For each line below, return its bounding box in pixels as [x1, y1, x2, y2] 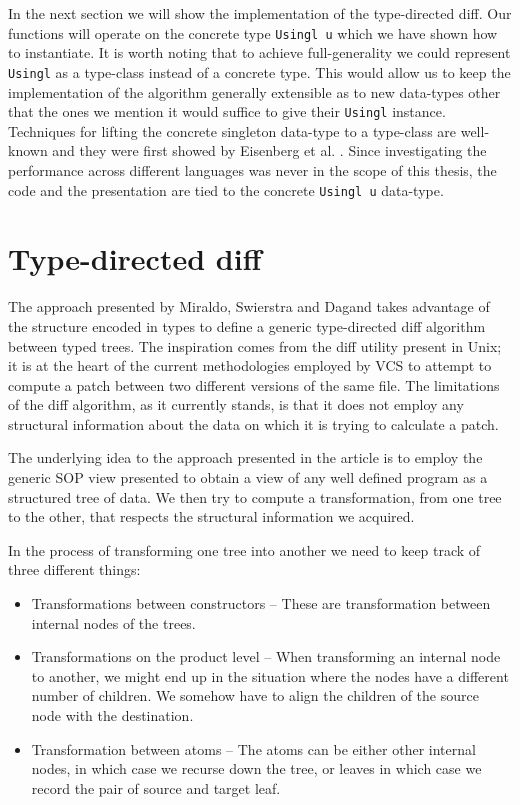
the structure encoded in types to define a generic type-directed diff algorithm [8, 315, 486, 336]
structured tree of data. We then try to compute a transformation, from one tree [8, 486, 502, 507]
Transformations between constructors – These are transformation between [31, 593, 491, 614]
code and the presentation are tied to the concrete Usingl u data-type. [8, 179, 444, 200]
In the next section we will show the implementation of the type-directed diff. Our [8, 3, 512, 23]
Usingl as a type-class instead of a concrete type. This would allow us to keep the [8, 61, 511, 82]
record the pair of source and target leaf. [31, 777, 281, 798]
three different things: [8, 559, 141, 580]
